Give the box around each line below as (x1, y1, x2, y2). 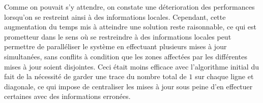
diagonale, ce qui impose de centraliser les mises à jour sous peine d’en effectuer (4, 81, 253, 91)
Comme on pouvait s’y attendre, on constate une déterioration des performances (4, 2, 255, 12)
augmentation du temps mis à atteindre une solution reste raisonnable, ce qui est (4, 21, 257, 32)
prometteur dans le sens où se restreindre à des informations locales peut (4, 31, 231, 42)
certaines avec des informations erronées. (4, 91, 131, 101)
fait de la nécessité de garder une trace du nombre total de (4, 71, 187, 82)
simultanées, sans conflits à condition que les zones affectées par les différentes (4, 51, 247, 61)
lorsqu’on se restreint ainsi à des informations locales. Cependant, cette (4, 11, 226, 22)
